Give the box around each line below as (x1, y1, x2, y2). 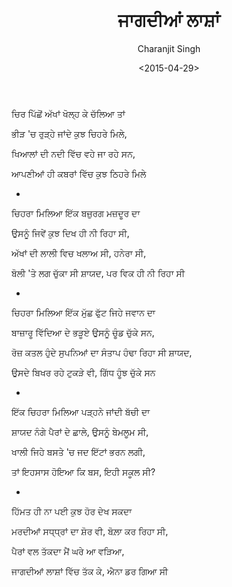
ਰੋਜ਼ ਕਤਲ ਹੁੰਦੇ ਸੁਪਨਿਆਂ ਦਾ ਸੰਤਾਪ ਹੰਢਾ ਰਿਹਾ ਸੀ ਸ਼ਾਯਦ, (11, 346, 193, 358)
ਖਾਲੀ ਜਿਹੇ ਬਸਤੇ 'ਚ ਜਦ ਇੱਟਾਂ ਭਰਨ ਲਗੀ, (11, 445, 146, 458)
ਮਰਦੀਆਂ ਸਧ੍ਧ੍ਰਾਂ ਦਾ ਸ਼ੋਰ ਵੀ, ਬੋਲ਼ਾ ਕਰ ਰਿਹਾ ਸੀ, (11, 525, 169, 537)
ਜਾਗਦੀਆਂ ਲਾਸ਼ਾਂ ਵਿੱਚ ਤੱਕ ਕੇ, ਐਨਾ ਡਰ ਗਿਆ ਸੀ (11, 565, 169, 577)
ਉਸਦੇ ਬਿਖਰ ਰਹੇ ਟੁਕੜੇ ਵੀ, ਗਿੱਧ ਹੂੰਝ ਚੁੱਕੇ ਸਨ (11, 366, 156, 378)
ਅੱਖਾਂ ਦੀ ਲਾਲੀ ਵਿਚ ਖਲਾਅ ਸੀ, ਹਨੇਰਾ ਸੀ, (11, 247, 147, 259)
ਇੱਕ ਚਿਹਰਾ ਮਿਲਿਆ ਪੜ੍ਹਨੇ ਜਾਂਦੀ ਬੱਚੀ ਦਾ (11, 405, 151, 418)
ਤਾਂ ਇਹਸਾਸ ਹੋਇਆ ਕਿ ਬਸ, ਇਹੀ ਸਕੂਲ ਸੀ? (11, 465, 156, 478)
